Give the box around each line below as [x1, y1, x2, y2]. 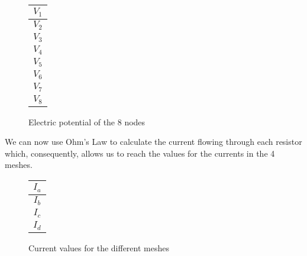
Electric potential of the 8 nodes [28, 115, 146, 128]
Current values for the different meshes [28, 241, 169, 254]
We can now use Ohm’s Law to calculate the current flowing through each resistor [5, 135, 302, 148]
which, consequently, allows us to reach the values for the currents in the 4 [5, 147, 275, 159]
